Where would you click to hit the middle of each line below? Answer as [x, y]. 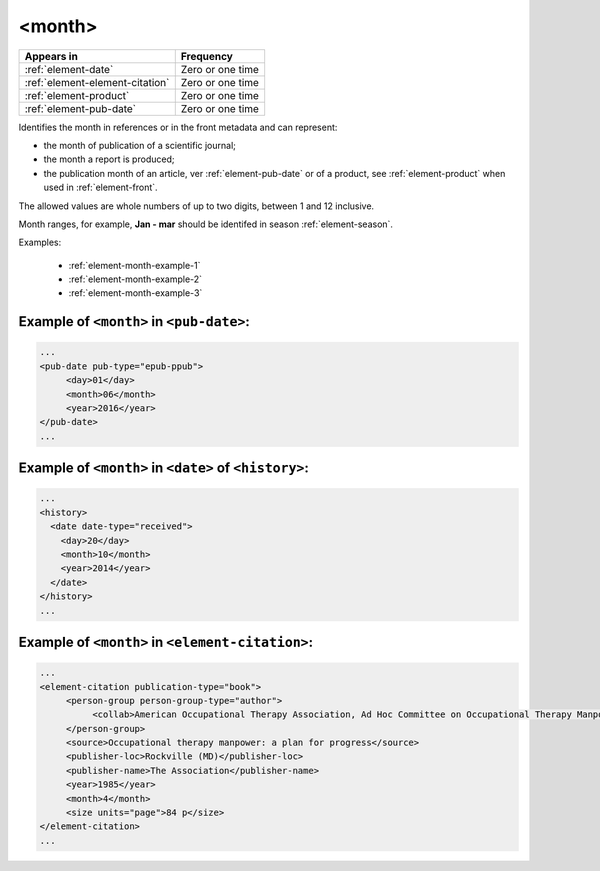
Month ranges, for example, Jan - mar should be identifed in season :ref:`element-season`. [206, 224]
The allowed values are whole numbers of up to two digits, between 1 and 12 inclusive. [196, 206]
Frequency [207, 56]
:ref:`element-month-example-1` [134, 265]
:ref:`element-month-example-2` [135, 279]
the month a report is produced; [109, 159]
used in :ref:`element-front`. [101, 187]
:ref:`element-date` [69, 69]
